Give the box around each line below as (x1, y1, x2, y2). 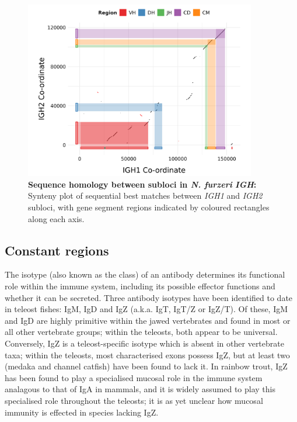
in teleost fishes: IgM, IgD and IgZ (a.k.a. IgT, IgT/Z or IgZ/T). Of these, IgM (5, 303, 288, 315)
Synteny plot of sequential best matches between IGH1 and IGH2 (28, 189, 263, 202)
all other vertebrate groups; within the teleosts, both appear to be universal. (5, 326, 278, 338)
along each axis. (28, 212, 85, 224)
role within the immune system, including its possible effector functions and (5, 280, 275, 292)
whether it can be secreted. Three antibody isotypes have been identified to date (5, 291, 293, 303)
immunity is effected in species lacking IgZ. (5, 406, 159, 418)
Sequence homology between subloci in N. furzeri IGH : (28, 178, 257, 190)
